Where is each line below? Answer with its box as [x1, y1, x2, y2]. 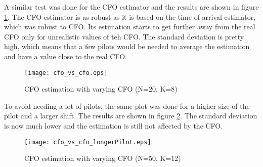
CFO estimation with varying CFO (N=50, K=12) [24, 153, 181, 163]
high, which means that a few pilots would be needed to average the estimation [4, 41, 250, 52]
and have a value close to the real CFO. [4, 51, 127, 61]
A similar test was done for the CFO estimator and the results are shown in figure [4, 2, 259, 12]
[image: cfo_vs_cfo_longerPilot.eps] [24, 138, 151, 146]
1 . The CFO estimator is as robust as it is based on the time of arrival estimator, [4, 11, 256, 22]
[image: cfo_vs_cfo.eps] [24, 69, 108, 76]
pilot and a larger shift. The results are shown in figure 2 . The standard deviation [4, 110, 257, 121]
